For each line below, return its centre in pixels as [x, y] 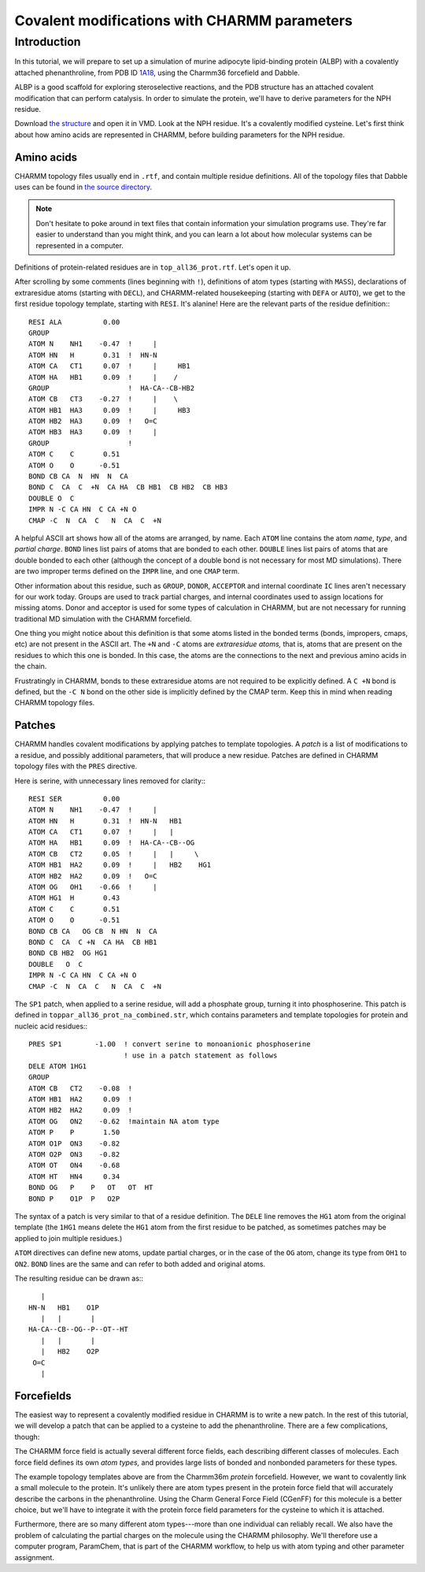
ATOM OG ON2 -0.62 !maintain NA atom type [124, 1121]
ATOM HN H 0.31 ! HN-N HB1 [105, 821]
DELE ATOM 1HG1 [58, 1066]
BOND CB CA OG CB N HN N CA [93, 931]
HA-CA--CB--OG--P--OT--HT [79, 1329]
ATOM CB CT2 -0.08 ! [81, 1088]
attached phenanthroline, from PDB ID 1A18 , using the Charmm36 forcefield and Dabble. [157, 72]
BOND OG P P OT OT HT [91, 1187]
